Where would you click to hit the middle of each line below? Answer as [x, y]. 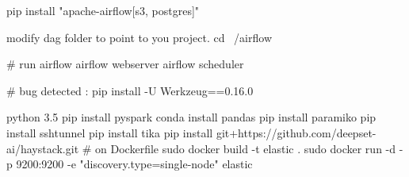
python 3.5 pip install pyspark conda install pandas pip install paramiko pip [191, 117]
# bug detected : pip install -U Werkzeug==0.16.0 [130, 90]
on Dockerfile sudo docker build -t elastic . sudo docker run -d [246, 148]
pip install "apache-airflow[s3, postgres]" [103, 10]
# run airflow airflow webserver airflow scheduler [125, 64]
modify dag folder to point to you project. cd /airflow [139, 37]
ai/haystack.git [43, 148]
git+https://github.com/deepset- [296, 132]
